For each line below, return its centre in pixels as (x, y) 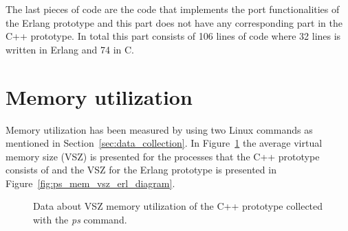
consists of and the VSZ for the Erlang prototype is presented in (141, 170)
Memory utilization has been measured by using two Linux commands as (159, 129)
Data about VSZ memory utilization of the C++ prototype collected (178, 206)
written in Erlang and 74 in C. (70, 49)
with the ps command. (80, 220)
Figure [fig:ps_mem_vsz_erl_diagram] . (90, 183)
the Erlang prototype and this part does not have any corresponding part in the (174, 22)
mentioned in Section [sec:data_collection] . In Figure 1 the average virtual (164, 143)
